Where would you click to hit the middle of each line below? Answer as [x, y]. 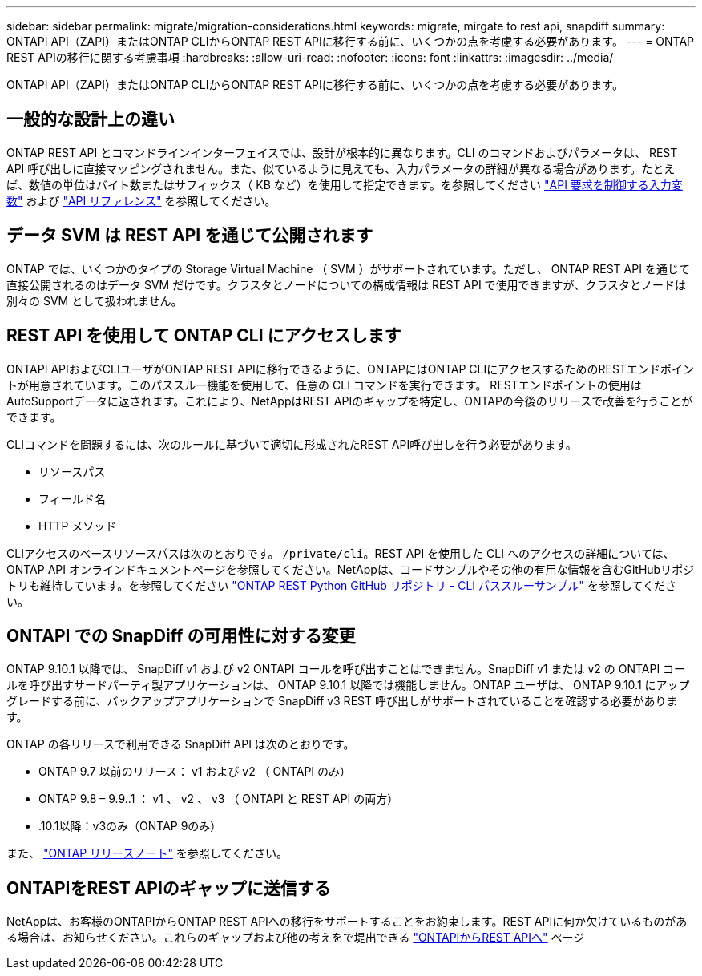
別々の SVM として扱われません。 [95, 300]
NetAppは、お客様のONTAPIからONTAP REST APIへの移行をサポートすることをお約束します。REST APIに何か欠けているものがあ [347, 922]
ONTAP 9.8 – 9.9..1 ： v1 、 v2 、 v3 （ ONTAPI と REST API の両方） [219, 799]
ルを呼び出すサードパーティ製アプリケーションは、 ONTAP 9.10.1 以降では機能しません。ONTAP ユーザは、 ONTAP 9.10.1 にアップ [348, 685]
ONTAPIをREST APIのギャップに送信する [169, 888]
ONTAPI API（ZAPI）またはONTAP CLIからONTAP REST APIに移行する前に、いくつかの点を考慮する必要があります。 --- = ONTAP [351, 41]
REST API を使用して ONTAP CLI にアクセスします [204, 336]
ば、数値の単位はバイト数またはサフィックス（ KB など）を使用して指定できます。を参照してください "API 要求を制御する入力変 [345, 184]
